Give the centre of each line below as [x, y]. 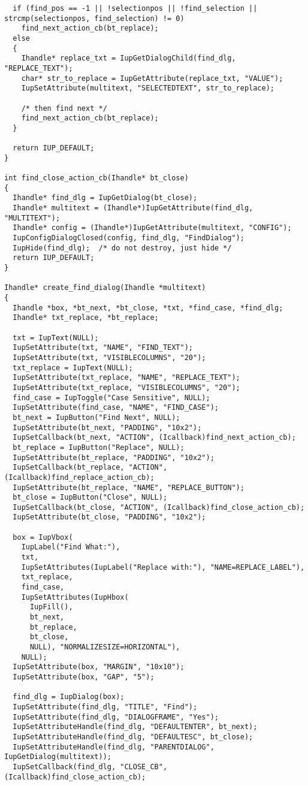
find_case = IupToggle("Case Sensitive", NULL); [111, 397]
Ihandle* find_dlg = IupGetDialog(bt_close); [105, 198]
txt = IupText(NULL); [56, 338]
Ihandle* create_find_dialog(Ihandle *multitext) [105, 288]
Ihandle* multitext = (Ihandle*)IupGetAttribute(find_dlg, [133, 208]
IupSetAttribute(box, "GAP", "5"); [84, 677]
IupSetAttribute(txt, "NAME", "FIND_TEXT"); [103, 348]
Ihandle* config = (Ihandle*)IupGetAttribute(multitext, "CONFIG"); [152, 228]
